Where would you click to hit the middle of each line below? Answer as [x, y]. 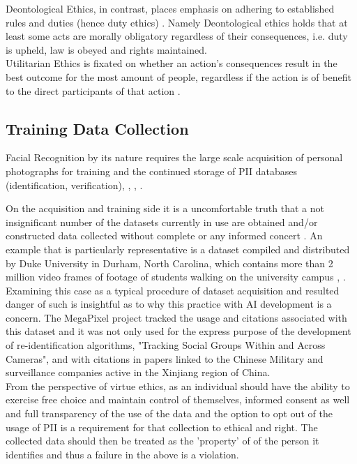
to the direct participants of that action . [93, 90]
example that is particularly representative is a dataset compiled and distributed [178, 249]
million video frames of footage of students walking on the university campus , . [176, 277]
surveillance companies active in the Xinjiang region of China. [138, 372]
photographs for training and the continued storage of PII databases [151, 171]
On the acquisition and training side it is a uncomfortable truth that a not [165, 208]
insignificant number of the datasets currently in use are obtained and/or [162, 222]
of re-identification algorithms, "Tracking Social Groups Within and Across [166, 345]
